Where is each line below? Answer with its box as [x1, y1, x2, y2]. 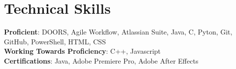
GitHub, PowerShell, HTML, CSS [4, 36, 106, 46]
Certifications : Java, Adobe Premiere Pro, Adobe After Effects [4, 55, 199, 66]
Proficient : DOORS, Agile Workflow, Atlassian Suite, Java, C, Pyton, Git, [4, 27, 233, 37]
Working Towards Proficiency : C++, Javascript [4, 46, 161, 56]
